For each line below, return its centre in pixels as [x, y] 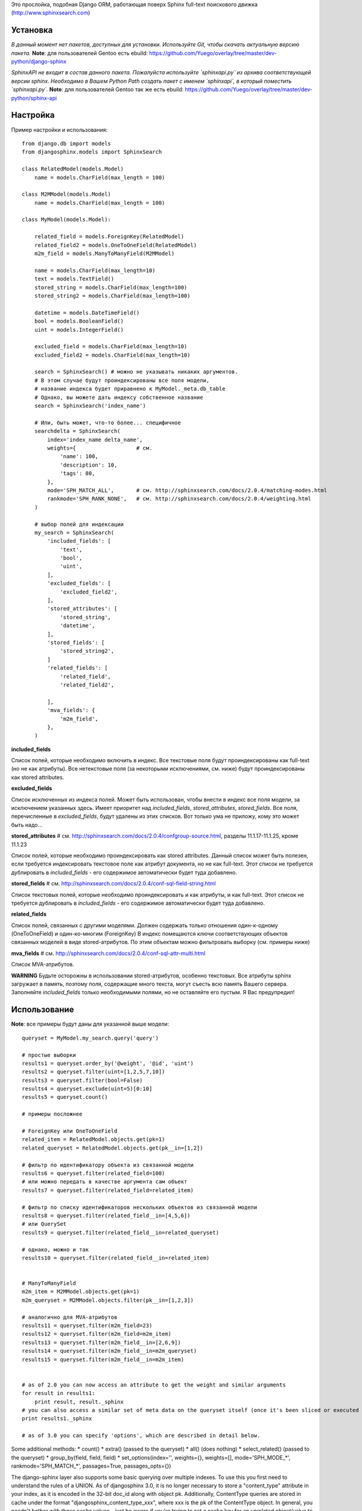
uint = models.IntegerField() [79, 330]
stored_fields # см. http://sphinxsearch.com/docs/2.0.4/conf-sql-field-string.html [114, 884]
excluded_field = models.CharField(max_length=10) [111, 347]
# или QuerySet [44, 1224]
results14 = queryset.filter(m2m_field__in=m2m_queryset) [110, 1351]
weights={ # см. [100, 448]
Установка [32, 30]
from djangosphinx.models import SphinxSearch [92, 152]
